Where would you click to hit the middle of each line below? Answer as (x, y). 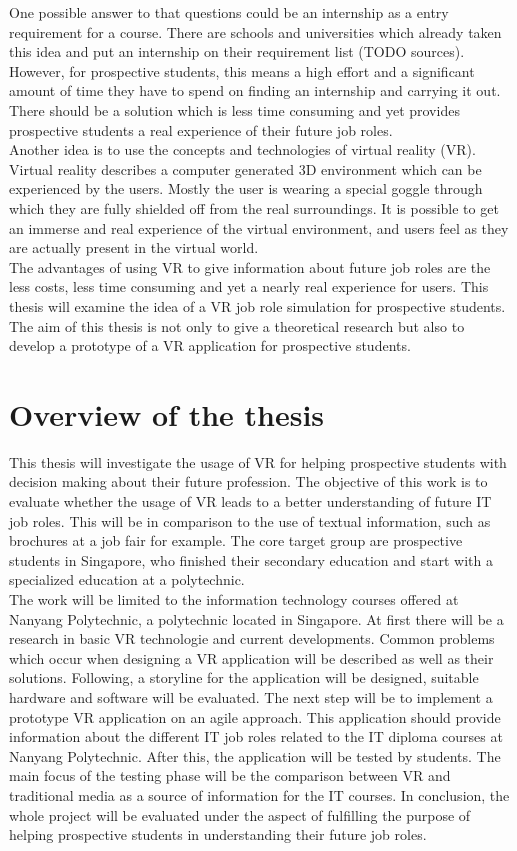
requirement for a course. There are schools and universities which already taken (255, 31)
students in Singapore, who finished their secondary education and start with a (251, 559)
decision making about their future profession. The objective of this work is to (248, 481)
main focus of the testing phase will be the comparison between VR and (230, 775)
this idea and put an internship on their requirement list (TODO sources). (237, 51)
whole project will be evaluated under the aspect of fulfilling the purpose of (240, 814)
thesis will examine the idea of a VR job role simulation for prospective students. (257, 305)
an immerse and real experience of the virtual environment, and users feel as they (259, 227)
